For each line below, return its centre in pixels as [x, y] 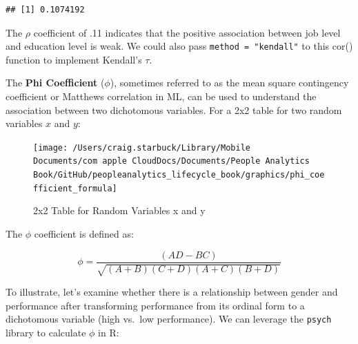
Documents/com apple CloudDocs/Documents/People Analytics [171, 161]
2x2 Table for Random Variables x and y [119, 210]
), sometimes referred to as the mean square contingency [229, 83]
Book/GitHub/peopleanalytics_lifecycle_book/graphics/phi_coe [179, 175]
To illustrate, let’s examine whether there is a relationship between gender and [172, 292]
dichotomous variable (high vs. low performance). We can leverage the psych [169, 319]
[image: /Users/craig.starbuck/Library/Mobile [142, 147]
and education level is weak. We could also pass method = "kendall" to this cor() [179, 46]
